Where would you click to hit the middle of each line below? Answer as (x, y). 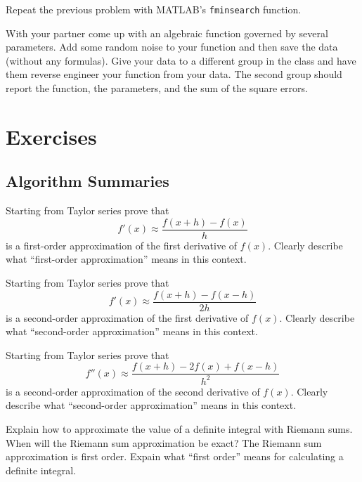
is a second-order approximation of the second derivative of (133, 391)
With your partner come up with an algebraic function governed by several (167, 33)
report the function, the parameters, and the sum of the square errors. (157, 88)
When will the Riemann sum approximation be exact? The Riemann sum (164, 442)
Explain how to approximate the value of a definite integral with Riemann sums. (179, 429)
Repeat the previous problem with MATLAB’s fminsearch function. (154, 9)
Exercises (51, 136)
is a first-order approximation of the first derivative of (122, 245)
